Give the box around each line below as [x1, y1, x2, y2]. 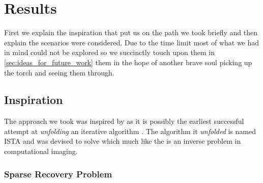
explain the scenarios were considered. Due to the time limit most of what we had [4, 37, 259, 47]
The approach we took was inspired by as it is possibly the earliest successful [4, 116, 244, 126]
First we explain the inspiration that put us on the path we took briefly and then [4, 27, 257, 38]
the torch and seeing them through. [4, 67, 114, 77]
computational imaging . [4, 146, 78, 156]
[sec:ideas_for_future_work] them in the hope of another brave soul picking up [4, 57, 252, 67]
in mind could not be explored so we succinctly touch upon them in [4, 47, 215, 58]
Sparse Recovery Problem [4, 167, 112, 180]
